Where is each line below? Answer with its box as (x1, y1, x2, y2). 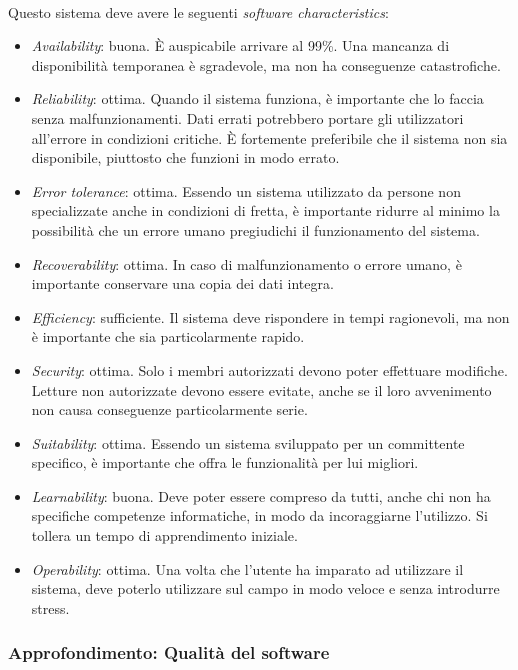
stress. (31, 597, 70, 618)
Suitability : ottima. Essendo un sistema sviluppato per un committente (31, 432, 465, 453)
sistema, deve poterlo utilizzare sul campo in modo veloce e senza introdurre (31, 578, 500, 599)
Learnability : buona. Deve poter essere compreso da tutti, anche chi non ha (31, 485, 491, 506)
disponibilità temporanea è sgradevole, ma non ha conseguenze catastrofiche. (31, 54, 501, 75)
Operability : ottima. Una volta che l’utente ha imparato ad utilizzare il (31, 558, 464, 579)
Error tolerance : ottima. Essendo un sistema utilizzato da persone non (31, 180, 461, 201)
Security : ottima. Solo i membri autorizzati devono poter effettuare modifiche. (31, 359, 508, 380)
